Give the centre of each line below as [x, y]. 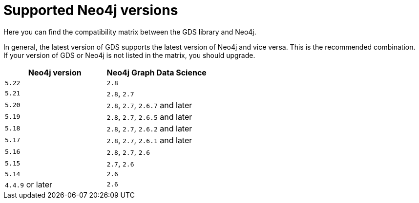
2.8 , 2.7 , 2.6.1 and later [149, 140]
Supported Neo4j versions [91, 10]
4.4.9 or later [29, 184]
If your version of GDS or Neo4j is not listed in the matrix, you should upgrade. [129, 55]
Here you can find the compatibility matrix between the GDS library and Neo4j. [130, 32]
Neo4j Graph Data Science [157, 72]
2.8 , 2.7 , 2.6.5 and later [149, 117]
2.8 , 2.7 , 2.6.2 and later [149, 128]
